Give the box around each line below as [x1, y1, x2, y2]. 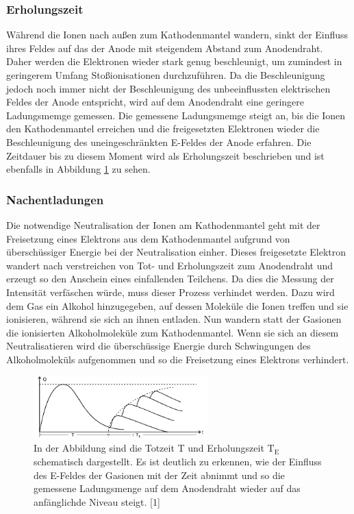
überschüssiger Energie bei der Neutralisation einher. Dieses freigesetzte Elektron [6, 245, 346, 259]
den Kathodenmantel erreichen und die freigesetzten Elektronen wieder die [6, 121, 320, 136]
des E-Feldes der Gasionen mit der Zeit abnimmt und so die [34, 467, 285, 482]
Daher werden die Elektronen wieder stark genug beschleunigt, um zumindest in [6, 54, 342, 69]
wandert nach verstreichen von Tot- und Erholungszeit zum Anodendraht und [6, 258, 333, 272]
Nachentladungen [6, 191, 104, 208]
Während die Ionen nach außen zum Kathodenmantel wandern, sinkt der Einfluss [6, 27, 349, 42]
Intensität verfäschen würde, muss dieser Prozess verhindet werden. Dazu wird [6, 284, 335, 299]
